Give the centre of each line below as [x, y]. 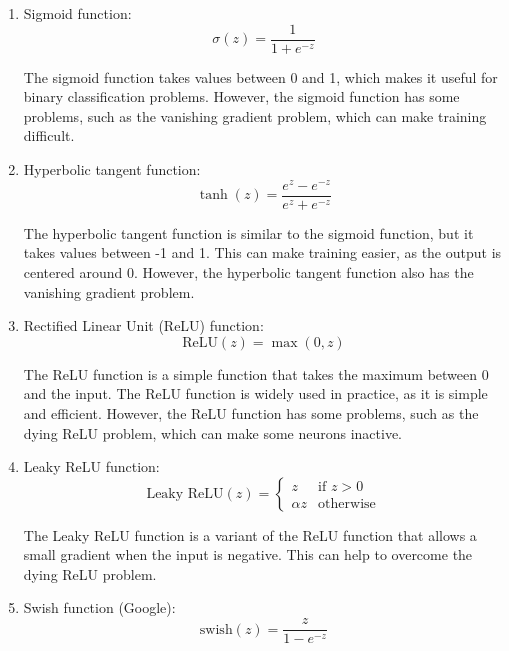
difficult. [49, 135]
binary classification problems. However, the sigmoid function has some [241, 96]
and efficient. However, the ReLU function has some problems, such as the [251, 412]
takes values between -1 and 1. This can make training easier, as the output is [262, 252]
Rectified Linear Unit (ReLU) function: [143, 325]
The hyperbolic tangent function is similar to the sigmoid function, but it [248, 232]
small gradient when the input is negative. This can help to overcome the [248, 554]
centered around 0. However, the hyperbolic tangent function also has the [248, 271]
